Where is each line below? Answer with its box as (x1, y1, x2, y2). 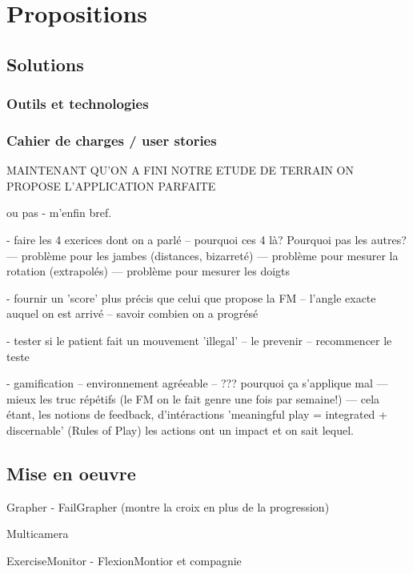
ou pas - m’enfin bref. (6, 204, 112, 221)
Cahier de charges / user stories (6, 130, 217, 150)
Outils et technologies (6, 94, 149, 114)
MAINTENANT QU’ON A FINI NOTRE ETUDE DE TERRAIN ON (6, 162, 354, 179)
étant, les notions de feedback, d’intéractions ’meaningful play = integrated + (6, 406, 387, 423)
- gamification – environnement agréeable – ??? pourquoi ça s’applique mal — (6, 375, 388, 391)
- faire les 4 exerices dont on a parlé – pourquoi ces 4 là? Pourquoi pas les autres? (6, 231, 407, 247)
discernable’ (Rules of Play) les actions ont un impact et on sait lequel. (6, 421, 355, 438)
